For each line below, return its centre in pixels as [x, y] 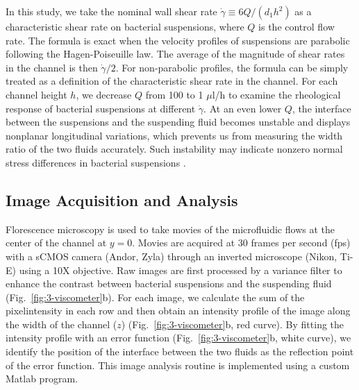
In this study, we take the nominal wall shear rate [111, 11]
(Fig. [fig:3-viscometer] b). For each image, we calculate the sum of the [155, 297]
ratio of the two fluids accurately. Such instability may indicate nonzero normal [174, 149]
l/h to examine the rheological [276, 94]
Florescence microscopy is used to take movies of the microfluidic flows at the [170, 229]
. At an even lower [243, 108]
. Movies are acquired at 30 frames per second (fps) [241, 243]
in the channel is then [52, 67]
